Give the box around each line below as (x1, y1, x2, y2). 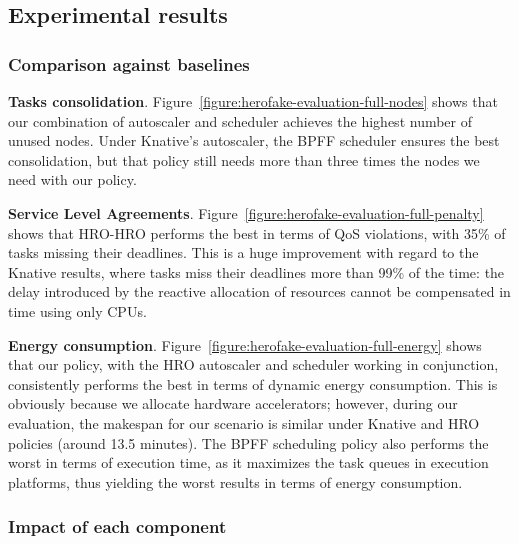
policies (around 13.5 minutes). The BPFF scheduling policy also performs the (8, 432, 489, 453)
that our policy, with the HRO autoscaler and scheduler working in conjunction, (8, 354, 499, 375)
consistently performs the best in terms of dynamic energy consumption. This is (8, 373, 498, 394)
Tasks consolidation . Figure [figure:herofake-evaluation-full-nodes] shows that (8, 91, 498, 111)
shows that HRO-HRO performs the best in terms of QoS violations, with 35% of (8, 222, 506, 243)
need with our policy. (8, 169, 137, 190)
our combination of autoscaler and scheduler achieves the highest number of (8, 110, 473, 131)
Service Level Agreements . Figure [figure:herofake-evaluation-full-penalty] (8, 202, 484, 223)
